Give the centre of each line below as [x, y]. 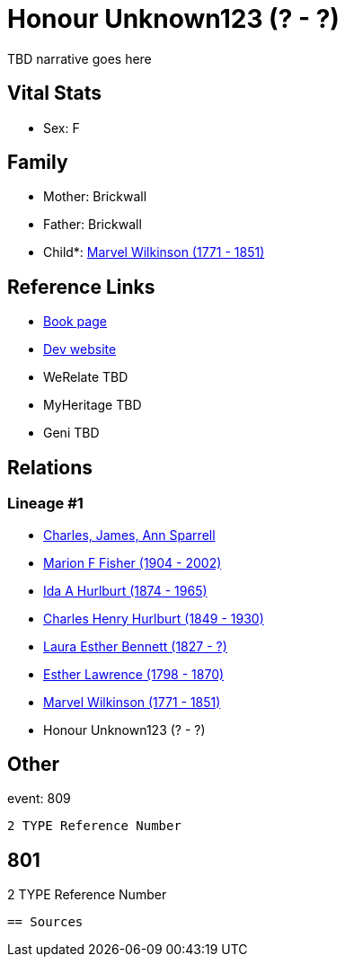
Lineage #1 [45, 504]
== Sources [45, 922]
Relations [50, 467]
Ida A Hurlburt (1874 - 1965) [125, 590]
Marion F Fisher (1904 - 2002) [133, 562]
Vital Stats [55, 93]
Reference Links [81, 287]
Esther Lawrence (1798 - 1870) [134, 674]
